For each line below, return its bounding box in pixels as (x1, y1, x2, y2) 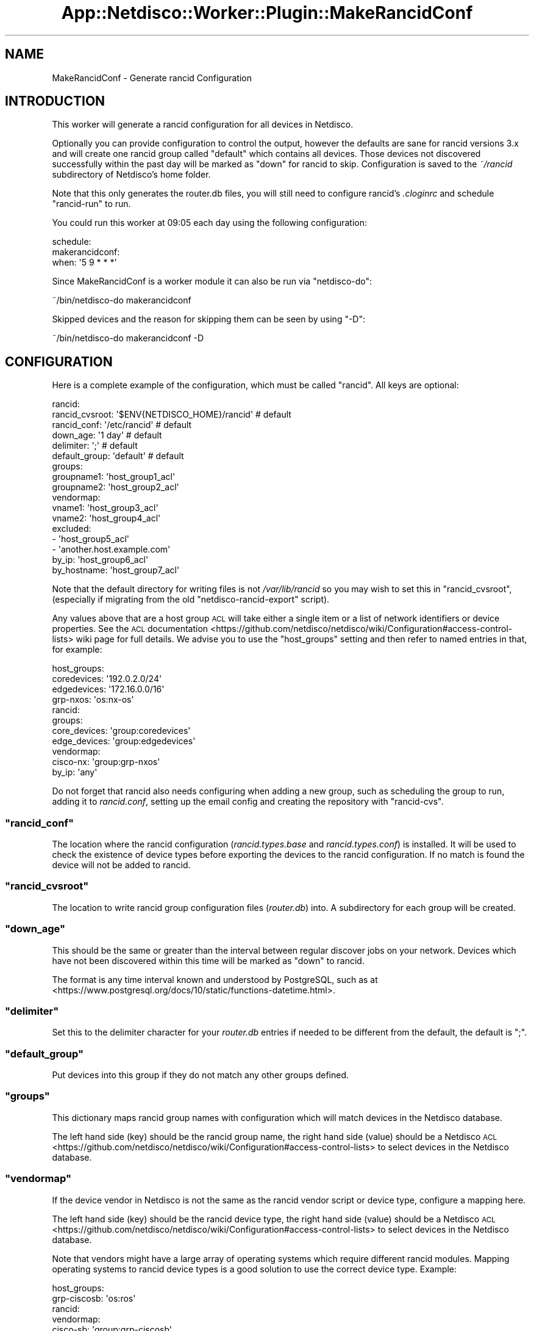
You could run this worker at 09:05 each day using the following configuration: (52, 217, 368, 228)
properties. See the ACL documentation (52, 623, 208, 634)
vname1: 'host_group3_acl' (52, 502, 158, 513)
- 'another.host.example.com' (52, 544, 171, 555)
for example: (52, 644, 102, 655)
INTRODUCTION (5, 93, 105, 109)
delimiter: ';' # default (52, 440, 138, 451)
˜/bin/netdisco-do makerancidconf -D (52, 333, 204, 344)
